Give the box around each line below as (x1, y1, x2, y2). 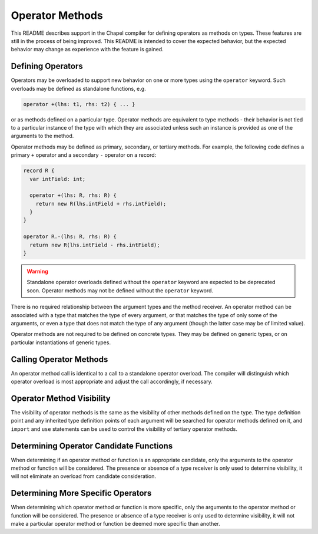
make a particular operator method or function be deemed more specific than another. (11, 520, 220, 528)
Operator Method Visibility (11, 393, 111, 403)
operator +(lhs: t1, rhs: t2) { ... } (23, 101, 135, 107)
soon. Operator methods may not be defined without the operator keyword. (26, 286, 214, 294)
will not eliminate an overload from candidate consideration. (11, 473, 156, 480)
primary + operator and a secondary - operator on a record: (11, 151, 157, 159)
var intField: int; (29, 176, 86, 182)
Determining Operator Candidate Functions (11, 441, 173, 451)
